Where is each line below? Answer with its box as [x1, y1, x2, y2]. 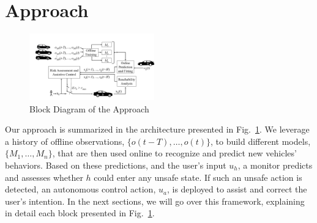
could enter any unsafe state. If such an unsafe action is [94, 170, 302, 183]
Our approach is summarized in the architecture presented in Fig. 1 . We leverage [5, 123, 310, 136]
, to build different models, [210, 134, 311, 147]
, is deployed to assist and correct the [166, 183, 307, 196]
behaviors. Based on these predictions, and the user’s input [5, 159, 226, 171]
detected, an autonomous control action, [5, 183, 156, 196]
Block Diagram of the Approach [29, 102, 149, 115]
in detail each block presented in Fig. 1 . [5, 207, 155, 219]
